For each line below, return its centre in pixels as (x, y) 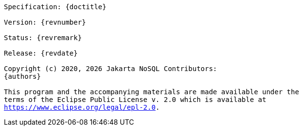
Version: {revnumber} (45, 22)
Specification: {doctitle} (55, 7)
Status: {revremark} (43, 38)
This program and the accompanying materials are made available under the (151, 92)
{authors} (22, 76)
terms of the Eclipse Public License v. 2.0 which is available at (135, 100)
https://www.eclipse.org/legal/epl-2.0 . (82, 107)
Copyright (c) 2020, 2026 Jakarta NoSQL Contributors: (111, 69)
